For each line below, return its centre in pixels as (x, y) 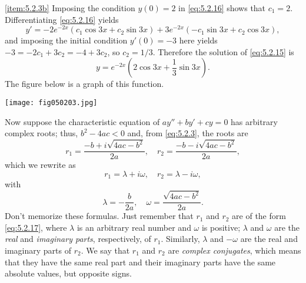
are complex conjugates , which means (235, 250)
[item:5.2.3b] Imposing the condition (70, 8)
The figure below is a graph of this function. (84, 84)
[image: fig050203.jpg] (51, 103)
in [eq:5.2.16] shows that (222, 8)
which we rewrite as (40, 165)
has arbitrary (254, 121)
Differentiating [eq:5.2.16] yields (62, 19)
